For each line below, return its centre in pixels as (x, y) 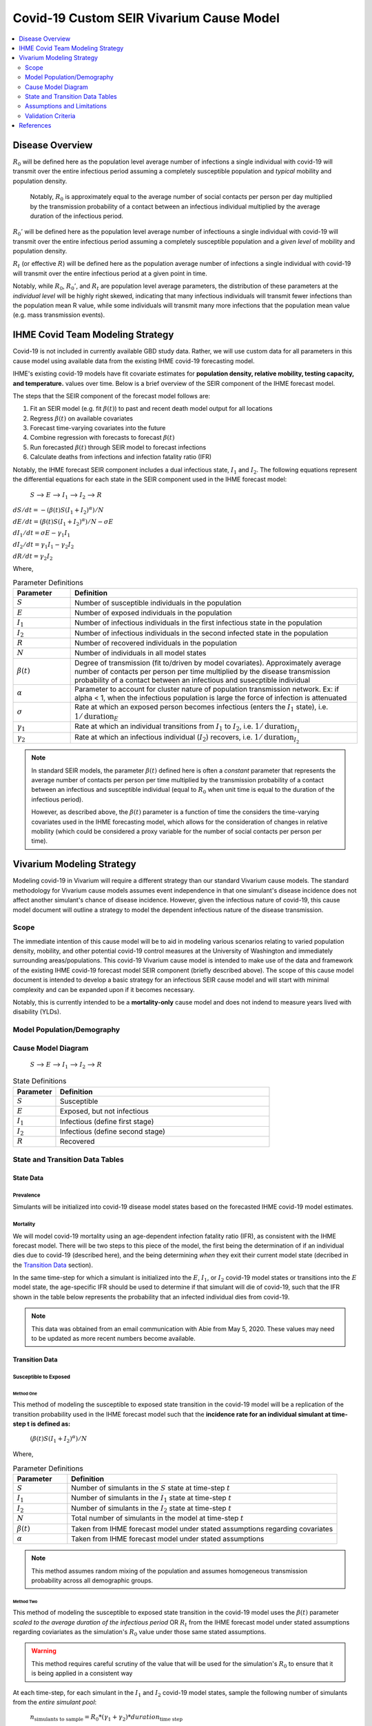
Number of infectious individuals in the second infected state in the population (201, 633)
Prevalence (27, 1195)
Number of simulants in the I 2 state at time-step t (152, 1509)
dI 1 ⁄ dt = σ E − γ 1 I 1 (42, 534)
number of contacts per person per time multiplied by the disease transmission (203, 671)
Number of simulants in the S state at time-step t (151, 1488)
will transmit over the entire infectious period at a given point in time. (110, 273)
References (35, 126)
